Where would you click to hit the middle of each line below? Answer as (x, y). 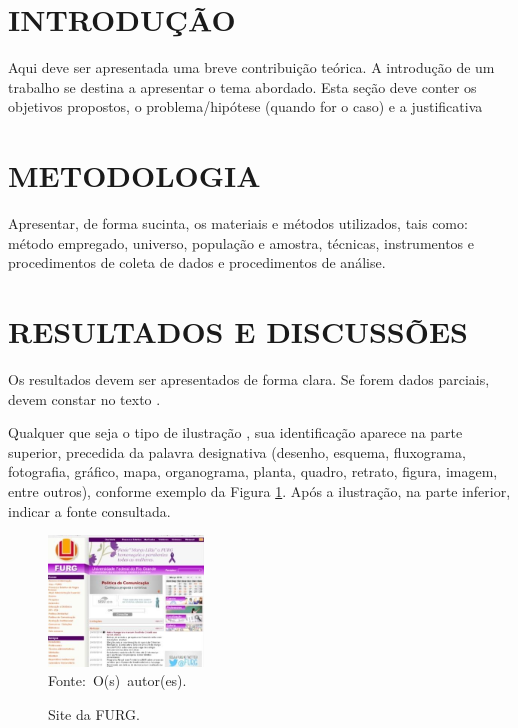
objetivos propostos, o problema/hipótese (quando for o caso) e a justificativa (245, 106)
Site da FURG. (94, 713)
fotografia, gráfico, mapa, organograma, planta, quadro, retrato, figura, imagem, (253, 471)
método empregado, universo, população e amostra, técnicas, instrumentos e (241, 242)
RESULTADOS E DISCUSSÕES (238, 331)
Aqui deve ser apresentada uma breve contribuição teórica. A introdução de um (251, 67)
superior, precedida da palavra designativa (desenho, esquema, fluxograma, (237, 451)
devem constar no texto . (84, 398)
